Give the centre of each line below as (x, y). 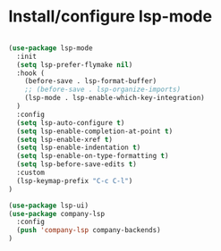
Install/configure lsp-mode (110, 17)
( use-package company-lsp (56, 213)
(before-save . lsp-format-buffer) (91, 81)
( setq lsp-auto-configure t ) (71, 122)
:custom (31, 173)
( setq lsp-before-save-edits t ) (77, 164)
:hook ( (31, 73)
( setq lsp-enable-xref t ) (65, 139)
